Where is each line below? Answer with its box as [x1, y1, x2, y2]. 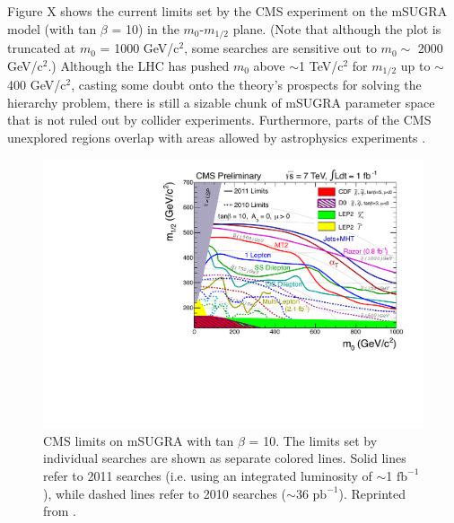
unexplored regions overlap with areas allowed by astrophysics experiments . [7, 127, 426, 146]
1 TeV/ [299, 56, 338, 74]
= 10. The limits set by [249, 431, 378, 449]
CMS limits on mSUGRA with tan [43, 431, 234, 449]
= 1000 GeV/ [100, 39, 174, 57]
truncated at [7, 39, 76, 57]
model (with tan [7, 19, 97, 38]
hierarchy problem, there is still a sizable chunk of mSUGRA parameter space [7, 92, 435, 111]
